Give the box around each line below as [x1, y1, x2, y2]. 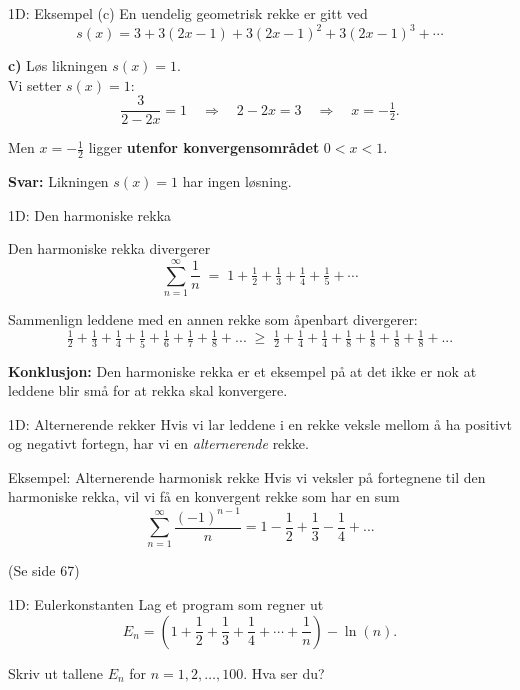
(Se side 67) [8, 560, 80, 581]
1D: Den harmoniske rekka [8, 204, 172, 225]
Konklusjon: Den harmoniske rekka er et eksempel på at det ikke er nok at [8, 360, 477, 381]
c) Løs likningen [8, 55, 108, 76]
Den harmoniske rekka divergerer [8, 238, 211, 259]
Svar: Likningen [8, 171, 109, 192]
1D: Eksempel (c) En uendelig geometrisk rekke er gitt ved [8, 3, 368, 23]
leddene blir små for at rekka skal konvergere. [8, 380, 288, 401]
